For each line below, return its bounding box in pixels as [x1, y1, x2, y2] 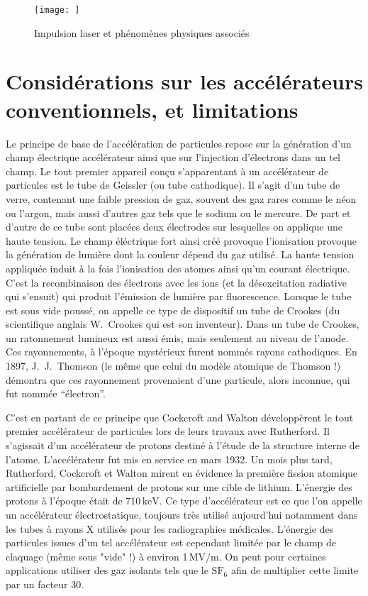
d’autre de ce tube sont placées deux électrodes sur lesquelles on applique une [6, 219, 342, 234]
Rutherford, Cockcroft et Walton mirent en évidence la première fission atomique [6, 465, 358, 480]
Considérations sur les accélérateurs [6, 67, 363, 96]
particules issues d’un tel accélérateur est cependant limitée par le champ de [6, 535, 336, 550]
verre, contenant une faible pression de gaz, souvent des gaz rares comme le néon [6, 191, 357, 206]
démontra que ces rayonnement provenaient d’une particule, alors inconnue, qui [6, 372, 350, 387]
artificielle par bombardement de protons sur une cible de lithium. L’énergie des [6, 479, 352, 494]
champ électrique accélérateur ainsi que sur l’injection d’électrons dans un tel [6, 150, 340, 165]
